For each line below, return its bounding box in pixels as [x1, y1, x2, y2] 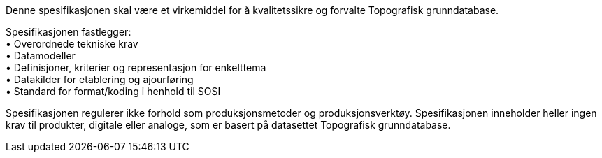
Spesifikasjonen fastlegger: [6, 26, 131, 38]
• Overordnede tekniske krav [6, 38, 138, 50]
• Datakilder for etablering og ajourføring [6, 73, 194, 85]
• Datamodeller [6, 50, 76, 62]
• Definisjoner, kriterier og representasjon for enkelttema [6, 62, 266, 73]
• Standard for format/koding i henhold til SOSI [6, 85, 221, 97]
